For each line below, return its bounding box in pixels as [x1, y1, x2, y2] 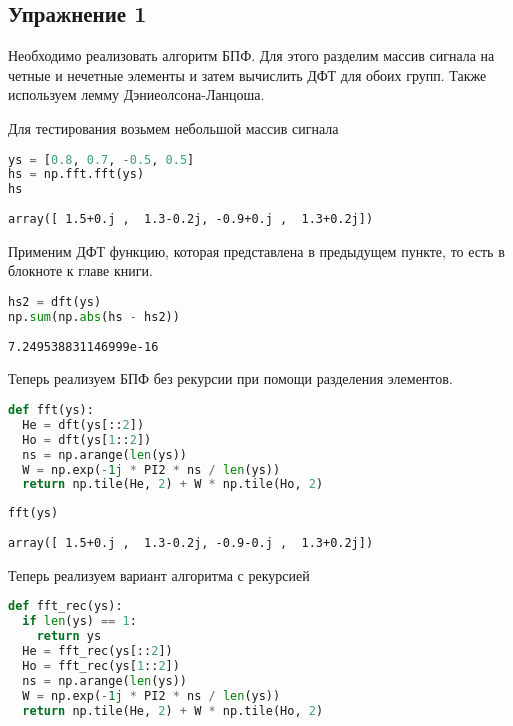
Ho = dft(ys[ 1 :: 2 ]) [22, 432, 152, 447]
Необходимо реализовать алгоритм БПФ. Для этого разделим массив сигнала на [8, 45, 495, 66]
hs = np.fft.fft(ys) [8, 167, 145, 182]
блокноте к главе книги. [8, 260, 153, 281]
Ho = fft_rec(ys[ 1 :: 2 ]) [22, 658, 180, 673]
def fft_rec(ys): [8, 599, 123, 614]
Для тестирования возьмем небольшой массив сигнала [8, 117, 339, 138]
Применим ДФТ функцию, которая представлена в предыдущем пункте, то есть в [8, 240, 505, 261]
